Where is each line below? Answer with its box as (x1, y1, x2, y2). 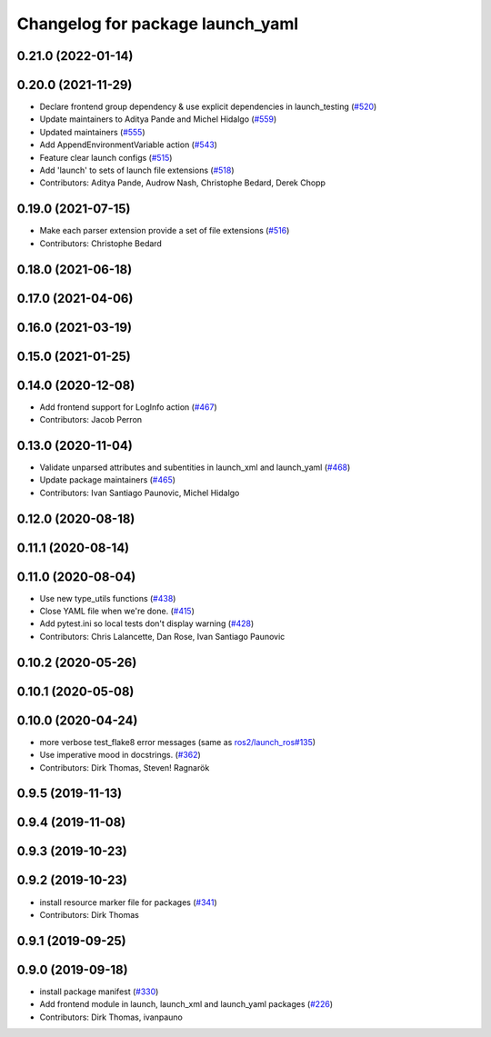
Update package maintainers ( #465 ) (39, 474, 176, 485)
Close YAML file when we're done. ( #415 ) (39, 605, 195, 617)
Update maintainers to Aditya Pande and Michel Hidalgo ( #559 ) (39, 114, 277, 125)
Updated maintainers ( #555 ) (39, 126, 145, 137)
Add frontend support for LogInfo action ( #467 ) (39, 401, 217, 413)
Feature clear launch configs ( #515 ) (39, 152, 173, 163)
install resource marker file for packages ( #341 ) (39, 896, 217, 908)
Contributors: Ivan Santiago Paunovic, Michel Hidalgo (39, 487, 240, 498)
